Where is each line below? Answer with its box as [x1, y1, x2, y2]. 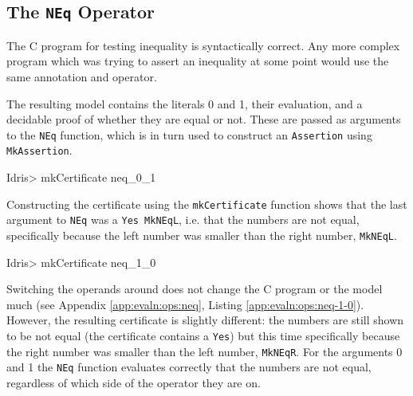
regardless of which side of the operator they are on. [6, 374, 261, 390]
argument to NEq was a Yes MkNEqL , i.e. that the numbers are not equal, [6, 211, 360, 228]
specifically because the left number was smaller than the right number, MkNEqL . [6, 226, 397, 243]
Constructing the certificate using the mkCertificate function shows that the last [6, 195, 407, 212]
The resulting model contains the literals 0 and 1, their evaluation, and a [6, 95, 363, 112]
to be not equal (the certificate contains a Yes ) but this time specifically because [6, 327, 400, 343]
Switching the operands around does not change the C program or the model [6, 280, 383, 297]
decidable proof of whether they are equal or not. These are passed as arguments [6, 111, 401, 127]
